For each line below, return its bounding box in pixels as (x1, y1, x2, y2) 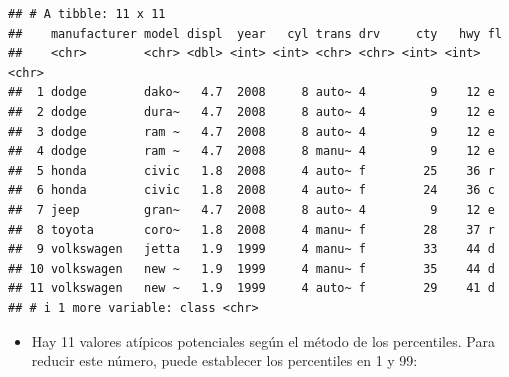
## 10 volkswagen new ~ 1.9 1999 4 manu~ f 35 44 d (8, 261, 495, 276)
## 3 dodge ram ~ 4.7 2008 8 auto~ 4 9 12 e (8, 124, 495, 139)
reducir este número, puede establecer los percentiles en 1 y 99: (31, 350, 418, 371)
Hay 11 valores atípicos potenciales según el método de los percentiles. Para (31, 330, 495, 351)
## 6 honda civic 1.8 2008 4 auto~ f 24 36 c (8, 183, 495, 198)
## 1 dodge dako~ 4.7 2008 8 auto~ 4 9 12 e (8, 85, 495, 100)
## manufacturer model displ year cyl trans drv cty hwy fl (8, 26, 502, 41)
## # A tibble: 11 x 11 (8, 7, 166, 21)
